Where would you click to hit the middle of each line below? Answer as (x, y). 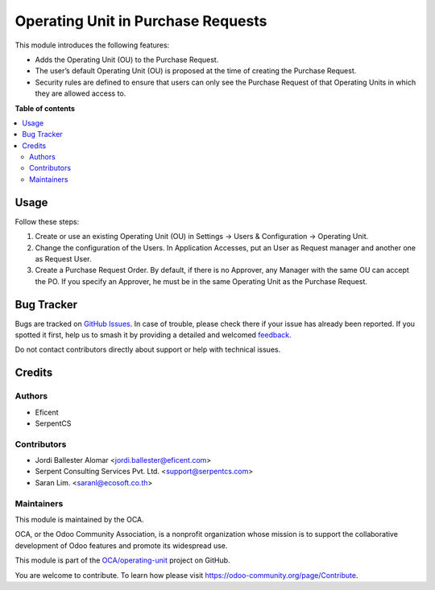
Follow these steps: (47, 221)
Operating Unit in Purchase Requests (141, 21)
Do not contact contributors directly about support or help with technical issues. (148, 349)
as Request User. (63, 258)
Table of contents (45, 108)
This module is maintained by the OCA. (79, 520)
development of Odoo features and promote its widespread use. (121, 545)
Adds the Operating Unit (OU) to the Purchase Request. (127, 60)
